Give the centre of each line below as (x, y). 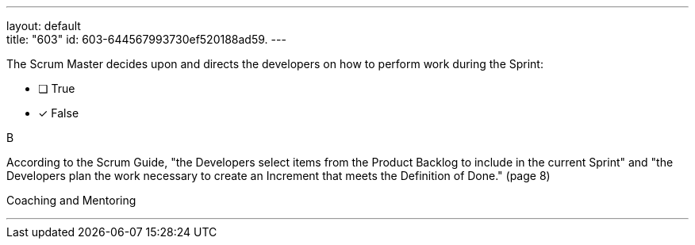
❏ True (57, 88)
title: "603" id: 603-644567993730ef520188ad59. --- (146, 39)
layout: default (44, 26)
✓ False (59, 113)
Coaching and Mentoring (71, 200)
